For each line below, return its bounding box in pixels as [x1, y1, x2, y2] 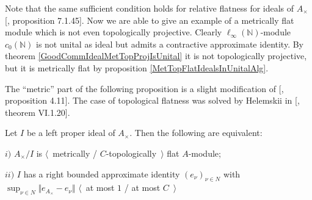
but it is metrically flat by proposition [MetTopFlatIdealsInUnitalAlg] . [5, 61, 269, 74]
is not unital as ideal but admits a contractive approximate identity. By [35, 37, 304, 50]
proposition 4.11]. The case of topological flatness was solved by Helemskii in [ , [5, 94, 300, 107]
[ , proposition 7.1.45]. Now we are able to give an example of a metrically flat [5, 13, 294, 26]
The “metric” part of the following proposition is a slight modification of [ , [5, 82, 284, 95]
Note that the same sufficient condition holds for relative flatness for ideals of [5, 2, 294, 14]
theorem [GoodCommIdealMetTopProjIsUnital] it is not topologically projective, [5, 49, 307, 62]
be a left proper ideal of [26, 126, 115, 139]
